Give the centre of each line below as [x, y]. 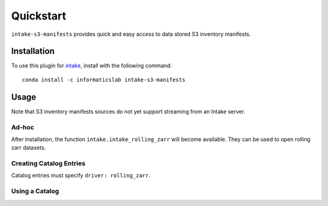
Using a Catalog [35, 191]
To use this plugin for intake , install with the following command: [92, 66]
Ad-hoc [23, 127]
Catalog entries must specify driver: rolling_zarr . [81, 176]
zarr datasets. [29, 148]
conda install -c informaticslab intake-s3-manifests [104, 80]
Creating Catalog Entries [48, 163]
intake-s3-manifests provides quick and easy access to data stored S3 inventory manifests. [131, 34]
